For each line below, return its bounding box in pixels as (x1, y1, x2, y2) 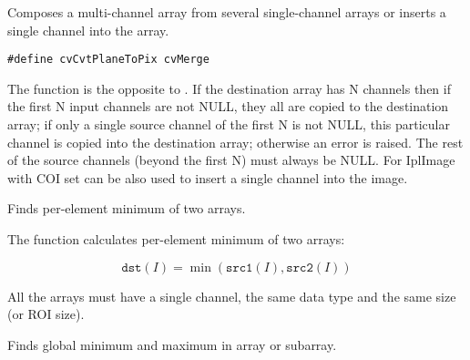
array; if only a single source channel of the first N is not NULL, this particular (7, 115, 450, 134)
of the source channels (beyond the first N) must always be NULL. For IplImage (7, 150, 455, 170)
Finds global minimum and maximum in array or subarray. (7, 334, 337, 354)
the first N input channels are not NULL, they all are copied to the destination (7, 97, 449, 116)
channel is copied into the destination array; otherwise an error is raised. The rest (7, 132, 464, 151)
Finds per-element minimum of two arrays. (7, 199, 246, 218)
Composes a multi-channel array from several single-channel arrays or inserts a (7, 3, 446, 21)
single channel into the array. (7, 20, 169, 39)
